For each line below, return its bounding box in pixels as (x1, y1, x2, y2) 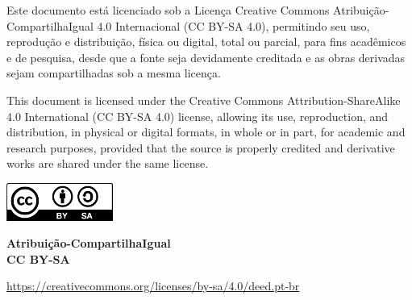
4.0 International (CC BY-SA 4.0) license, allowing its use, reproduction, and (6, 107, 389, 124)
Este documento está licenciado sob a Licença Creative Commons (6, 2, 330, 18)
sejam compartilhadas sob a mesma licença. (6, 65, 221, 81)
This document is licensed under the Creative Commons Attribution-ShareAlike (6, 91, 401, 108)
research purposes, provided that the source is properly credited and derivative (6, 139, 395, 156)
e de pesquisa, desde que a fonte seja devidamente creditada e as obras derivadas (6, 48, 406, 65)
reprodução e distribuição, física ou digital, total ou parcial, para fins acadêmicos (6, 33, 406, 50)
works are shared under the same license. (6, 155, 209, 172)
